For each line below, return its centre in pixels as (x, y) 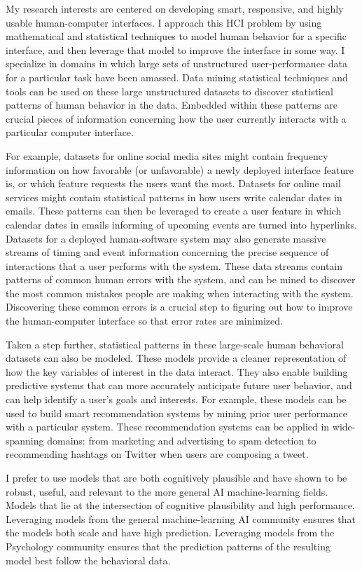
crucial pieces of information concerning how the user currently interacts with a (176, 118)
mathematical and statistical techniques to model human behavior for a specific (176, 36)
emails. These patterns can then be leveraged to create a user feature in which (174, 211)
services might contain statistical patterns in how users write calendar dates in (174, 197)
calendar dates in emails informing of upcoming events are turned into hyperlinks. (181, 224)
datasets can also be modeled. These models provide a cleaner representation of (176, 358)
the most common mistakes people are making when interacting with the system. (180, 293)
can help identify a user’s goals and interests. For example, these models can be (176, 399)
